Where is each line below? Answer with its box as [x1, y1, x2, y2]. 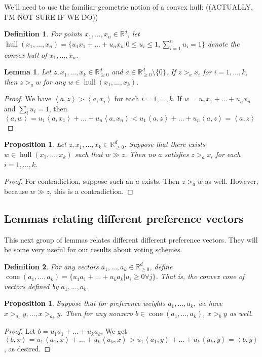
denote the [207, 38, 240, 49]
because [4, 185, 28, 196]
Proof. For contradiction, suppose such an [4, 176, 133, 186]
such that [74, 148, 103, 159]
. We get [101, 326, 127, 336]
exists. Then [141, 176, 179, 186]
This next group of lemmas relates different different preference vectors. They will [4, 234, 258, 245]
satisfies [164, 148, 189, 159]
